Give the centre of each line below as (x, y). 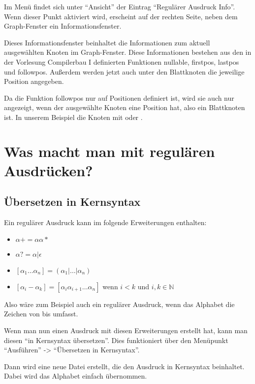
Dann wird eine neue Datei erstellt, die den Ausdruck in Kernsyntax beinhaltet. (124, 366)
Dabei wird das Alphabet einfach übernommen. (76, 376)
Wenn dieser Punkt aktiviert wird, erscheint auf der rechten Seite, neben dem (121, 16)
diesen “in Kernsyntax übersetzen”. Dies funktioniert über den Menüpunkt (116, 340)
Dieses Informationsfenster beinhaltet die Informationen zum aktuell (107, 42)
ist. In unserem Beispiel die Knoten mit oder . (73, 117)
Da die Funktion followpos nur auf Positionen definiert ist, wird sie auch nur (119, 97)
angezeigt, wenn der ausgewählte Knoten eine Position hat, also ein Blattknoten (125, 107)
